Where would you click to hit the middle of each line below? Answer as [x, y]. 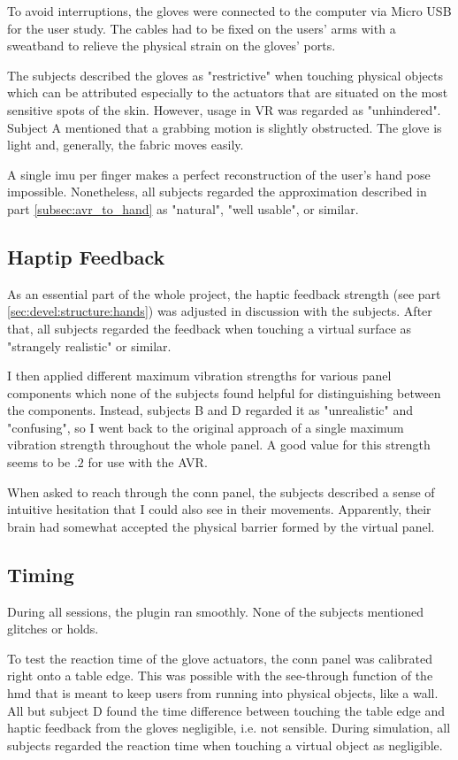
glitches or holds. [53, 629]
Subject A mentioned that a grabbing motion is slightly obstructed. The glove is [225, 127]
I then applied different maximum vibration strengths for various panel [199, 376]
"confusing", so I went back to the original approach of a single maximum [206, 427]
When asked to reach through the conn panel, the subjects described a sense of [221, 491]
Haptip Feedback [86, 256]
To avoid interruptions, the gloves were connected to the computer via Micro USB [229, 11]
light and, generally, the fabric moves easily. [126, 145]
